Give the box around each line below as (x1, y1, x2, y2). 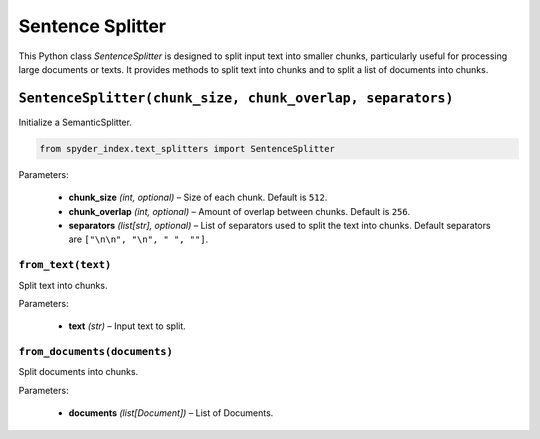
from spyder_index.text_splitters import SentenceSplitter (39, 143, 335, 154)
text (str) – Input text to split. (68, 320, 187, 332)
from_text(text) (18, 258, 112, 272)
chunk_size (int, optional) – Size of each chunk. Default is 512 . (68, 191, 328, 204)
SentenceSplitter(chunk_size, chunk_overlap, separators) (18, 90, 454, 106)
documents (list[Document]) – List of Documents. (68, 407, 274, 419)
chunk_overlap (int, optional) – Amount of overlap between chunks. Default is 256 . (68, 205, 411, 217)
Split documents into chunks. (18, 366, 139, 378)
